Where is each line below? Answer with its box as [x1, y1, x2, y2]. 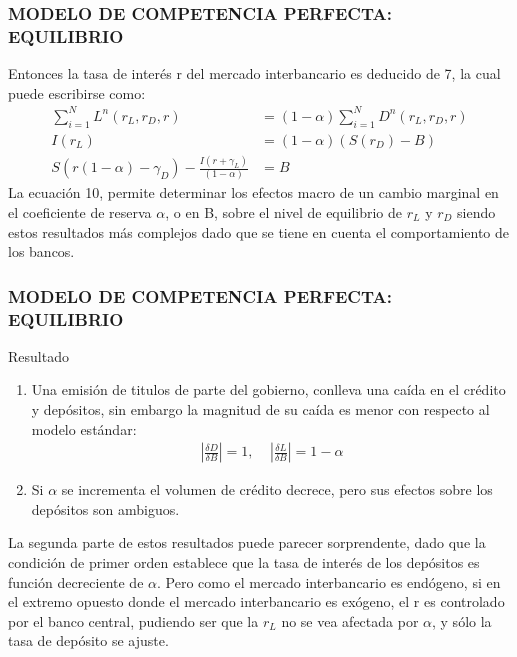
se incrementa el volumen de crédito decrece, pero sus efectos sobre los [61, 479, 493, 500]
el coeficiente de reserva [8, 201, 152, 222]
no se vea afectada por [281, 610, 419, 631]
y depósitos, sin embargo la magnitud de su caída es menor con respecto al [31, 399, 490, 420]
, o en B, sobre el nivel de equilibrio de [165, 201, 403, 222]
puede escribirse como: [8, 82, 146, 103]
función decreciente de [8, 571, 144, 592]
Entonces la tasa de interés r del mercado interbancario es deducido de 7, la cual [8, 63, 501, 84]
